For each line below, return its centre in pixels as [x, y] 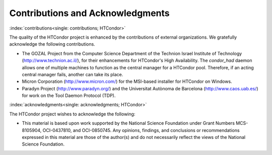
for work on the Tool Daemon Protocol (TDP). [69, 96]
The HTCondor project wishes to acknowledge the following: [72, 114]
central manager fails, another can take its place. [73, 74]
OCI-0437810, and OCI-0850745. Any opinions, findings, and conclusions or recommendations [141, 130]
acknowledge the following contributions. [52, 44]
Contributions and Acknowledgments [89, 13]
